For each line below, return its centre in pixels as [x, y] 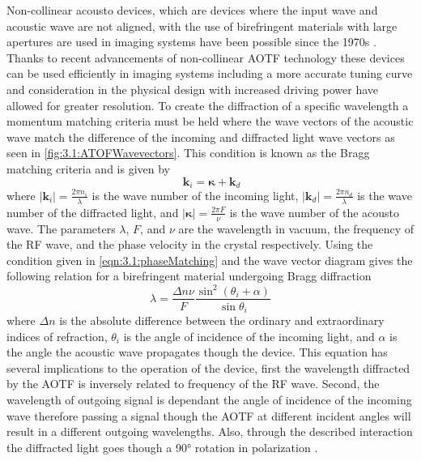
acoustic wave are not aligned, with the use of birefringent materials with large [202, 26]
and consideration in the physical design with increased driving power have [192, 89]
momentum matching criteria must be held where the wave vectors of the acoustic [210, 121]
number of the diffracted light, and [93, 212]
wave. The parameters [61, 228]
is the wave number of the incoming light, [195, 195]
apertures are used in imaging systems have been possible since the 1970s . [191, 42]
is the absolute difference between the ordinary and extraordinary [222, 320]
